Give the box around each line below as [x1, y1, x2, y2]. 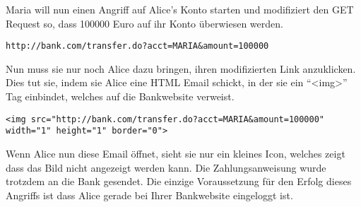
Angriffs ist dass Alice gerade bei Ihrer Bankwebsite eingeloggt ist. [6, 187, 293, 202]
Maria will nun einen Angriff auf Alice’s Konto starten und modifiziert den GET [6, 2, 354, 16]
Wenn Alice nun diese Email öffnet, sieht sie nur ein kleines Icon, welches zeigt [6, 146, 345, 160]
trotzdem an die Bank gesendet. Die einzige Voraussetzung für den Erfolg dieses [6, 174, 352, 189]
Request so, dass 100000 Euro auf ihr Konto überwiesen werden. [6, 16, 283, 30]
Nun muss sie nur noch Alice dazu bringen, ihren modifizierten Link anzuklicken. [6, 61, 356, 76]
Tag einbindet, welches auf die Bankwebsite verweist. [6, 89, 235, 104]
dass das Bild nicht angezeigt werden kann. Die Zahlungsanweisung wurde [6, 160, 326, 175]
